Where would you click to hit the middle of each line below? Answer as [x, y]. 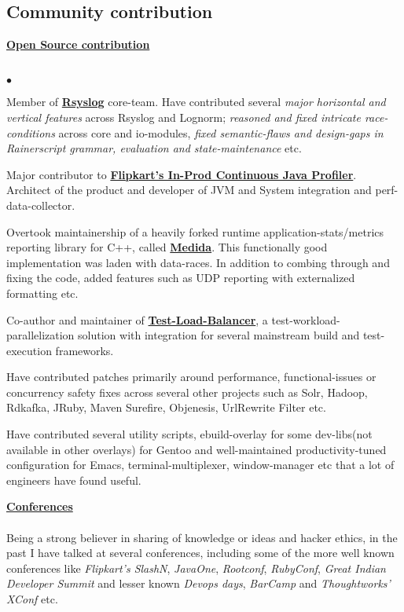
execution [29, 350]
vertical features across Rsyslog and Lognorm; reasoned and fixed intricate [184, 117]
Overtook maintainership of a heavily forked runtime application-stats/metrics [195, 231]
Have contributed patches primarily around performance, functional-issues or [191, 377]
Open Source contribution [78, 44]
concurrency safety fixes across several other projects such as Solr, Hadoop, [187, 392]
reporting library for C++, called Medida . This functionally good [167, 247]
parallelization [40, 335]
